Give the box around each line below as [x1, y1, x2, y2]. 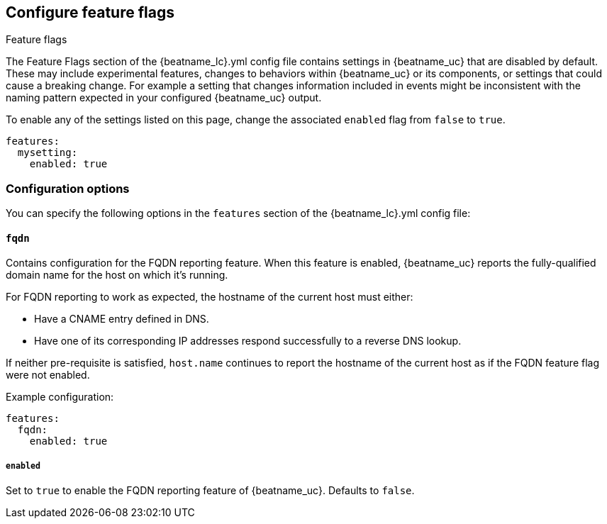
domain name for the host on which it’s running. [6, 269, 228, 281]
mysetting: [17, 147, 78, 159]
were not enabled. [6, 369, 90, 381]
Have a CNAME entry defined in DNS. [34, 313, 209, 325]
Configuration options [6, 181, 130, 196]
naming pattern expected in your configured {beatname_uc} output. [6, 91, 322, 104]
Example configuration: [6, 391, 114, 403]
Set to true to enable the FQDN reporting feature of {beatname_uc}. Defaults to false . [6, 484, 415, 497]
